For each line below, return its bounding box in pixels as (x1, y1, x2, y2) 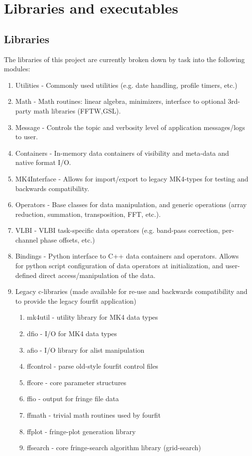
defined (15, 270, 37, 280)
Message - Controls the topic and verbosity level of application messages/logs (15, 122, 245, 132)
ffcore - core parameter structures (27, 377, 127, 387)
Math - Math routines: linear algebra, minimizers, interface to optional (15, 96, 226, 106)
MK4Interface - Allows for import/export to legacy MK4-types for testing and (15, 173, 249, 183)
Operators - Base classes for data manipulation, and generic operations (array (15, 199, 247, 210)
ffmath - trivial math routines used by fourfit (27, 410, 161, 420)
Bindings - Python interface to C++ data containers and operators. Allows (15, 251, 239, 261)
